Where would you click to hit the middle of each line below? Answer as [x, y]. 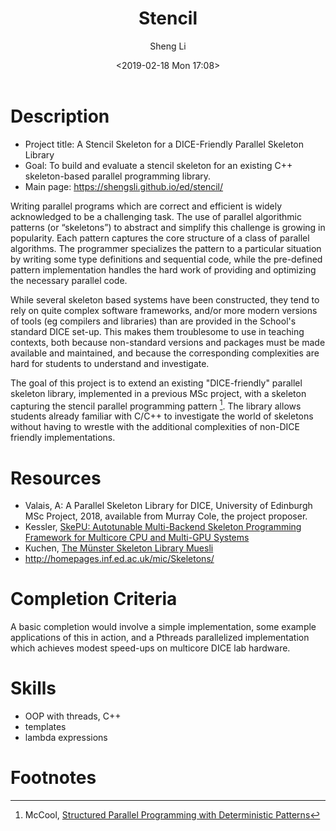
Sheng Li [168, 46]
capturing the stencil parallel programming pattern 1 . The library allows [156, 405]
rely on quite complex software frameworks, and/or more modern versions [164, 310]
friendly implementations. [63, 438]
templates [45, 727]
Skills [33, 688]
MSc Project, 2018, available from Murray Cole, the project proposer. [166, 516]
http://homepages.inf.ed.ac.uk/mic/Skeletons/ [119, 559]
